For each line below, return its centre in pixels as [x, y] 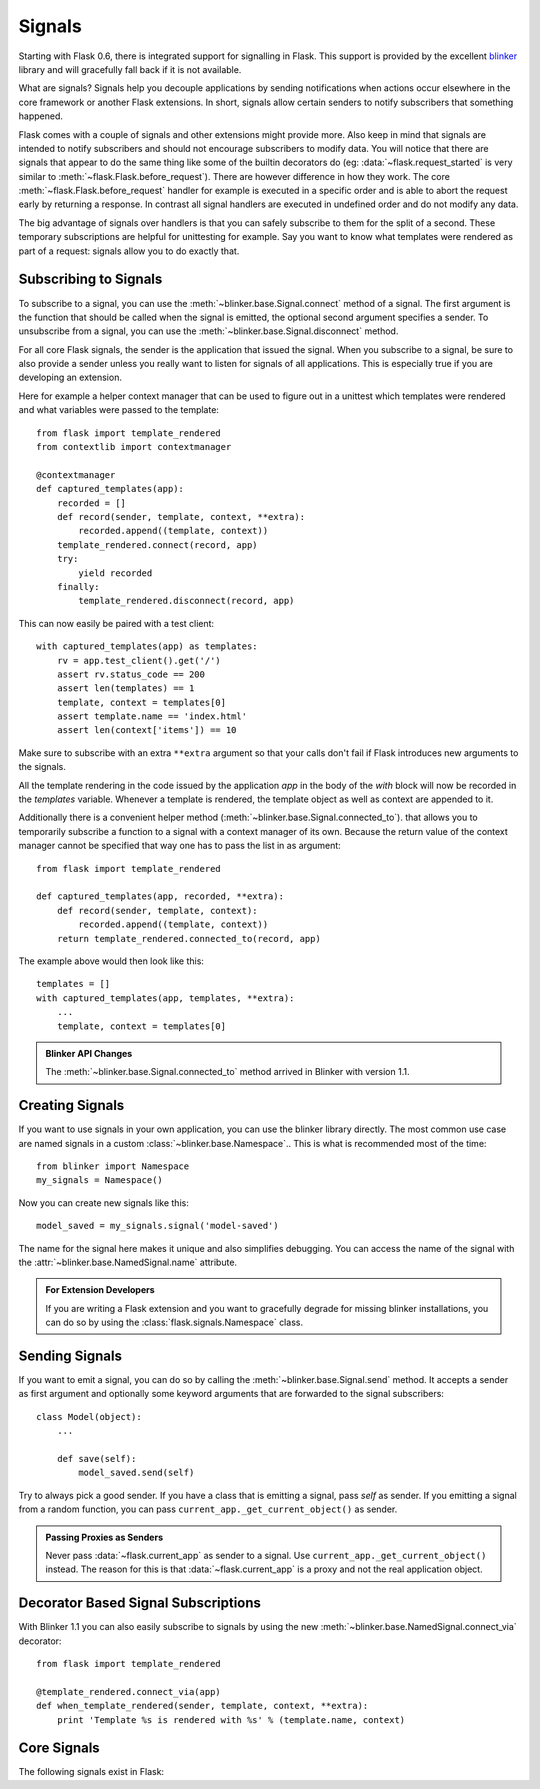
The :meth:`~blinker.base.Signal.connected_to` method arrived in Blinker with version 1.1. [227, 1072]
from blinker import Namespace [113, 1166]
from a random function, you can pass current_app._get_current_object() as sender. [208, 1509]
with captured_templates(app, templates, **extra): [165, 998]
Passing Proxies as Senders [104, 1537]
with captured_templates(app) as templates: [147, 646]
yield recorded [115, 573]
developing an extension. [70, 377]
